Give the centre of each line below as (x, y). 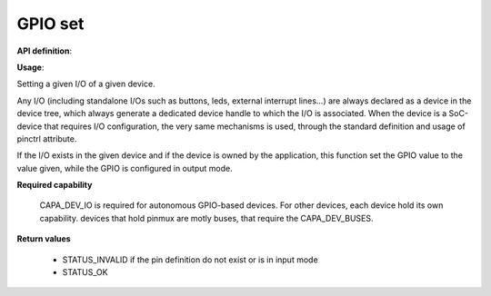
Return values (44, 239)
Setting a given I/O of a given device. (86, 84)
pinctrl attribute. (47, 138)
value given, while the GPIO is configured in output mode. (125, 168)
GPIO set (50, 24)
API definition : (45, 51)
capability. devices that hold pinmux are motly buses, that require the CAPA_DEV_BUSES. (206, 218)
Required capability (55, 185)
